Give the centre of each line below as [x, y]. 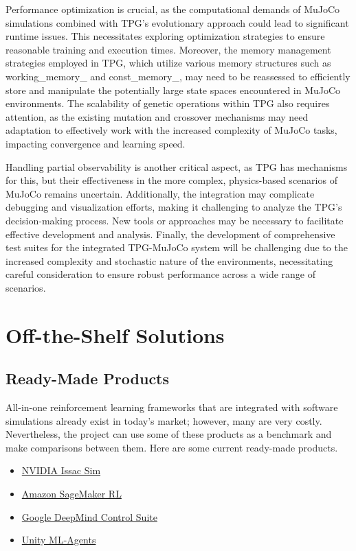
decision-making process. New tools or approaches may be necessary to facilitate [175, 220]
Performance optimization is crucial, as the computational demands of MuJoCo [173, 9]
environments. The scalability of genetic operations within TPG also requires [168, 103]
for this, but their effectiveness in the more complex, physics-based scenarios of [171, 180]
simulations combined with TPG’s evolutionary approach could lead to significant [177, 22]
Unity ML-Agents [59, 540]
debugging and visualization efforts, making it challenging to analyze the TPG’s [174, 207]
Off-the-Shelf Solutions [115, 335]
